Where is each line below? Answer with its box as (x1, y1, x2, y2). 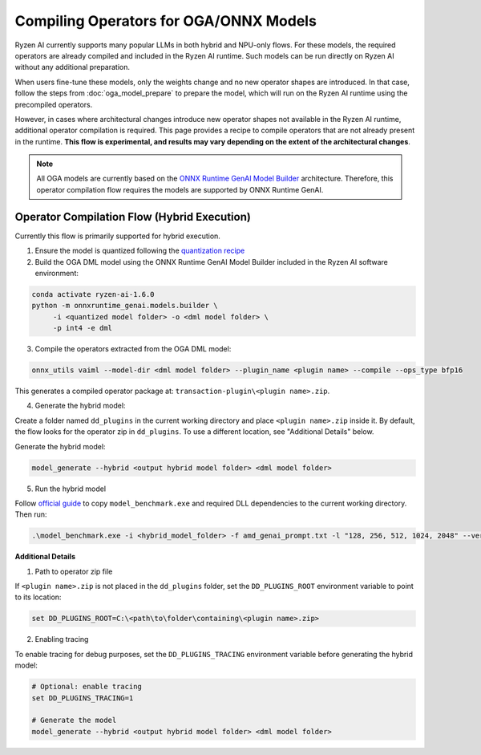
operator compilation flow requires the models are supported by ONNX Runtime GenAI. (36, 185, 324, 194)
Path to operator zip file (34, 566, 113, 576)
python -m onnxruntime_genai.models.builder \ (31, 301, 218, 311)
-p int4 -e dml (52, 323, 112, 333)
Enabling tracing (34, 635, 89, 644)
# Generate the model (31, 716, 117, 725)
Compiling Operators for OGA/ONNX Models (14, 12, 317, 30)
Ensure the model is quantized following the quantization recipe (34, 246, 245, 256)
